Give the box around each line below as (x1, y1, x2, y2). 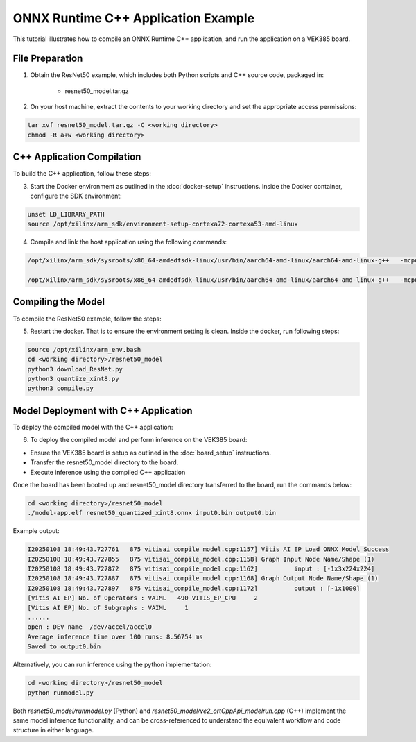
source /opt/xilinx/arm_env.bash (27, 346, 141, 353)
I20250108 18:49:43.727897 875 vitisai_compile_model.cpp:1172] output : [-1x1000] (27, 584, 361, 592)
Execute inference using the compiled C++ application (30, 468, 186, 476)
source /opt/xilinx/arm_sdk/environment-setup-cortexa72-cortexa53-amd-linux (27, 220, 298, 228)
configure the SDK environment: (30, 192, 123, 200)
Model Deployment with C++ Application (12, 405, 193, 416)
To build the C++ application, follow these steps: (12, 169, 152, 178)
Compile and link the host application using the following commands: (30, 238, 227, 246)
